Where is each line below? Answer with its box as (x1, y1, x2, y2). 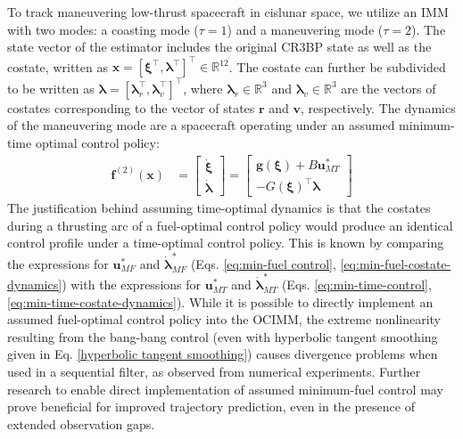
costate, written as (7, 57, 108, 76)
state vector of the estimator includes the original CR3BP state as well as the (7, 37, 432, 56)
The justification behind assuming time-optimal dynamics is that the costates (7, 199, 431, 217)
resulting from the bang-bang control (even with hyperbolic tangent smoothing (7, 327, 438, 346)
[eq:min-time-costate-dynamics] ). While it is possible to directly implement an (7, 292, 434, 311)
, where (183, 78, 223, 97)
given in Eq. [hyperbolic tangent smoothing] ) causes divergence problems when (7, 345, 438, 363)
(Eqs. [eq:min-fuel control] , (190, 254, 336, 272)
